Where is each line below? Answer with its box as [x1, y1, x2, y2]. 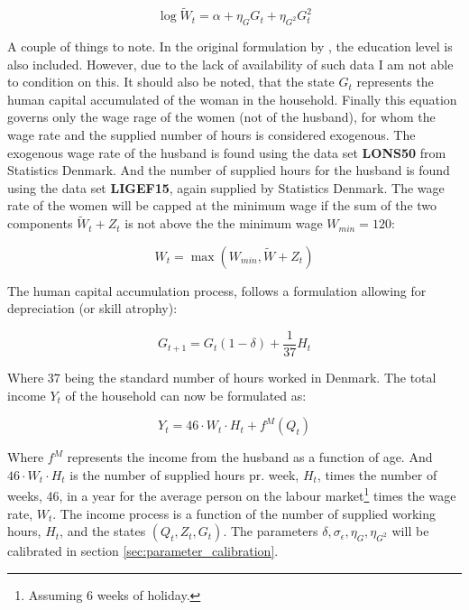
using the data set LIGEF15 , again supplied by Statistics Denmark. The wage [7, 178, 445, 197]
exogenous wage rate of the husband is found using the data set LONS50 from [7, 143, 446, 162]
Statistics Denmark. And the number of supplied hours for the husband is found [7, 161, 450, 180]
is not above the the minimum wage [124, 214, 323, 233]
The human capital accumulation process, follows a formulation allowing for [7, 281, 427, 300]
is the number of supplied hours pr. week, [69, 465, 299, 484]
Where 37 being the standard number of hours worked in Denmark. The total [7, 368, 437, 387]
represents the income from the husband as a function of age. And [67, 448, 433, 467]
